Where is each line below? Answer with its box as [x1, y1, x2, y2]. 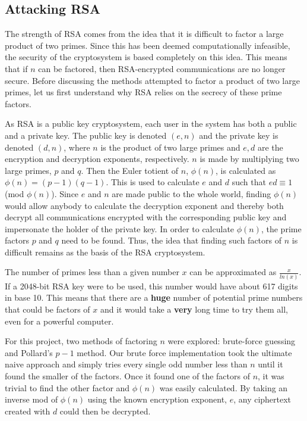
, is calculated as [216, 164, 276, 176]
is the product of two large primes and [100, 141, 240, 153]
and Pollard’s [5, 346, 53, 358]
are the [257, 141, 283, 153]
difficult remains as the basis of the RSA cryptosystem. [5, 245, 205, 258]
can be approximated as [189, 266, 277, 278]
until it [258, 358, 283, 370]
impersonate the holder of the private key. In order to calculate [5, 222, 235, 235]
